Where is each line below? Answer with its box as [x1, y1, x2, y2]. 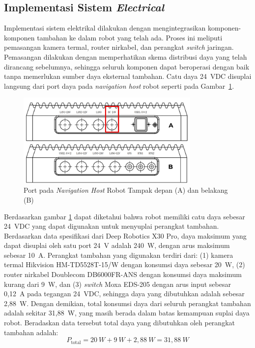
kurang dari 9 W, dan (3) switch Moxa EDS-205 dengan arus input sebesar [4, 278, 231, 289]
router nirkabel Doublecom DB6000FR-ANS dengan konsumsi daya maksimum [4, 269, 242, 279]
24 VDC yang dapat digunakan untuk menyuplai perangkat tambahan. [4, 221, 219, 231]
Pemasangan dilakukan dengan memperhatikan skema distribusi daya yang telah [4, 51, 247, 62]
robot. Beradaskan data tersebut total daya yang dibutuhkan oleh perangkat [4, 317, 235, 328]
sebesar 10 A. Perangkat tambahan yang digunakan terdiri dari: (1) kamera [4, 249, 233, 260]
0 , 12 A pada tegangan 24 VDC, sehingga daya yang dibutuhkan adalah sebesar [4, 288, 245, 299]
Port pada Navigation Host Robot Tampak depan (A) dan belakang [24, 185, 228, 195]
